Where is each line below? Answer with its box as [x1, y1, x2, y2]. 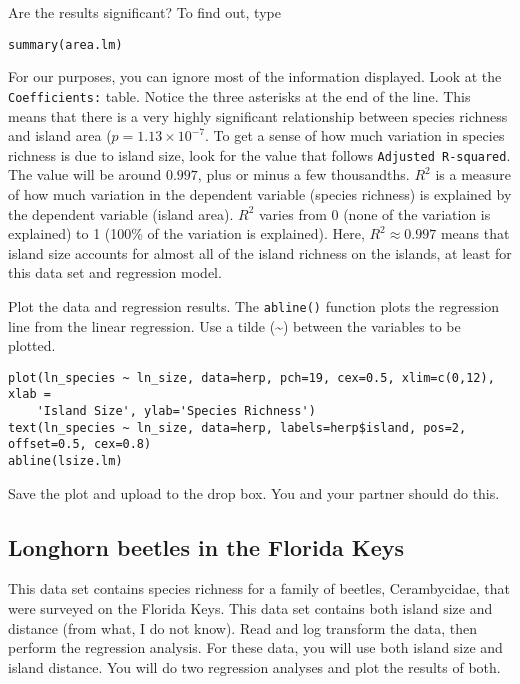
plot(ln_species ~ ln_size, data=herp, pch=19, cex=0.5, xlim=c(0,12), [8, 370, 495, 385]
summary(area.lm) [8, 37, 123, 52]
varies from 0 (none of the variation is [259, 203, 491, 224]
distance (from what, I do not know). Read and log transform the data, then [8, 617, 478, 638]
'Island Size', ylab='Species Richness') [36, 404, 316, 419]
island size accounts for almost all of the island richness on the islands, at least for [8, 242, 512, 263]
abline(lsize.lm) [8, 454, 123, 469]
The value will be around [8, 164, 162, 185]
